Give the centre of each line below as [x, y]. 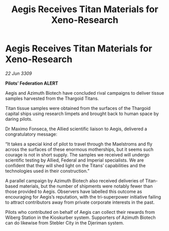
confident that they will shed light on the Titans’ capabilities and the [75, 165]
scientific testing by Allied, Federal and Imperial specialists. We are [75, 160]
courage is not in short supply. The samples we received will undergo [77, 155]
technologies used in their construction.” [47, 171]
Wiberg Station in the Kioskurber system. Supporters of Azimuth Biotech [80, 217]
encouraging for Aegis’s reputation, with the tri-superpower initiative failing [83, 197]
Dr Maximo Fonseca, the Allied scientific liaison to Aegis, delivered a [76, 129]
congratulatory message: [31, 134]
